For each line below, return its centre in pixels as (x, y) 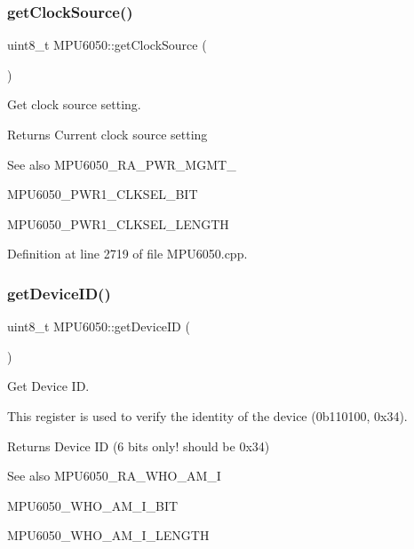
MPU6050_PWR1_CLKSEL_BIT (103, 194)
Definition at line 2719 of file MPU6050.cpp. (127, 254)
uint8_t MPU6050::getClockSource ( (107, 45)
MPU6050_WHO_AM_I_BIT (93, 505)
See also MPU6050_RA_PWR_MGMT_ (122, 164)
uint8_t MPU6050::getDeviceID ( (99, 326)
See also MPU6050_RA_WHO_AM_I (114, 476)
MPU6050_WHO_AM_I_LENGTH (108, 535)
